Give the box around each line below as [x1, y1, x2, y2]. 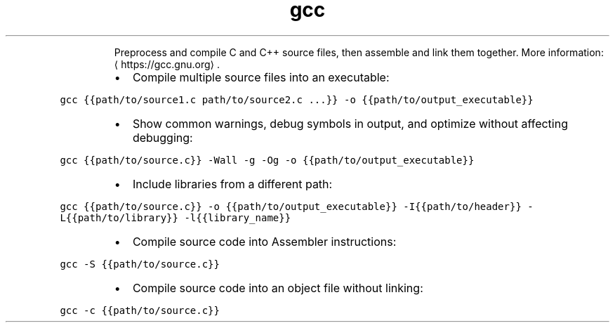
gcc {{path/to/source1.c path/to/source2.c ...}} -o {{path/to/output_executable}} [60, 93, 534, 105]
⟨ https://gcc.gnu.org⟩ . [114, 58, 220, 70]
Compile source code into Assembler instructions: [132, 234, 397, 249]
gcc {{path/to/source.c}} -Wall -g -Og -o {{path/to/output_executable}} [60, 154, 475, 166]
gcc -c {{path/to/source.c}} [60, 304, 220, 316]
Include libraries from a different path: [132, 176, 333, 191]
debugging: [132, 130, 193, 145]
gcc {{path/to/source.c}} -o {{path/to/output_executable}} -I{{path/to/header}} [60, 200, 522, 212]
